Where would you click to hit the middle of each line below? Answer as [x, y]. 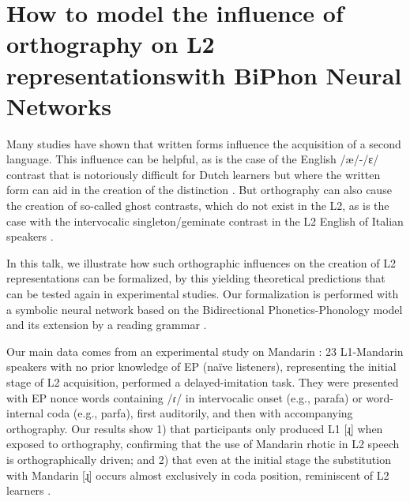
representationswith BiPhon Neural [204, 75]
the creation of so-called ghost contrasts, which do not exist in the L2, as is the [198, 206]
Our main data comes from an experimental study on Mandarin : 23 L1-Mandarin [205, 351]
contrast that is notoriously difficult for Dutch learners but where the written [194, 174]
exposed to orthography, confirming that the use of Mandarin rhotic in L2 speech [203, 444]
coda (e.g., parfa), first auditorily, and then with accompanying [200, 413]
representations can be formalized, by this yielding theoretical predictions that [196, 278]
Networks [59, 105]
